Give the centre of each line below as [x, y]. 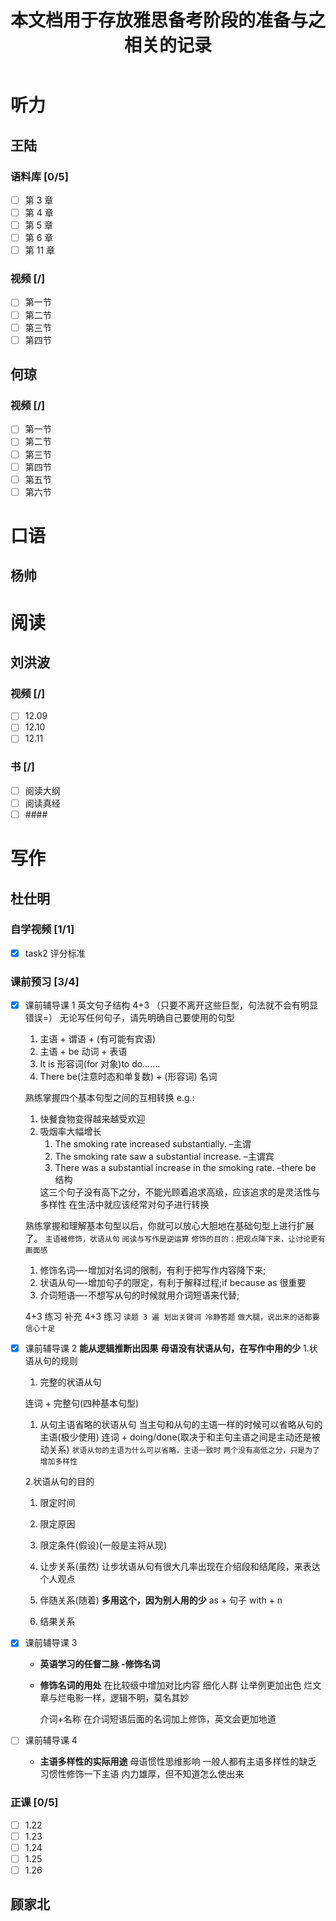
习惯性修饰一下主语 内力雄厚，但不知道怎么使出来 [142, 1774]
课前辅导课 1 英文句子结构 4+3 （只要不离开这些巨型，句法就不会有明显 [171, 1005]
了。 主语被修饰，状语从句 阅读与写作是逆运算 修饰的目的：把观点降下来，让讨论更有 [175, 1238]
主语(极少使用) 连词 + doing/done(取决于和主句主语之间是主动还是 [175, 1437]
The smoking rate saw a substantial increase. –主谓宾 [164, 1157]
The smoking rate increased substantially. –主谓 [153, 1144]
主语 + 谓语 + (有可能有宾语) [98, 1039]
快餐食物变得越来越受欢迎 [92, 1119]
